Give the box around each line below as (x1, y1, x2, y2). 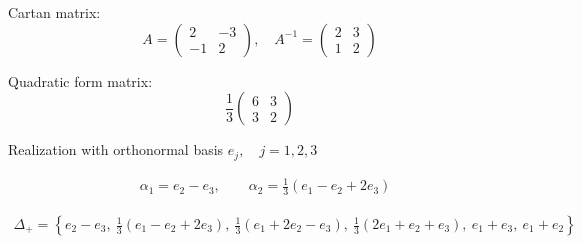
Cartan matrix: (8, 2, 101, 22)
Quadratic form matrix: (8, 70, 153, 91)
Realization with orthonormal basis (8, 139, 224, 160)
